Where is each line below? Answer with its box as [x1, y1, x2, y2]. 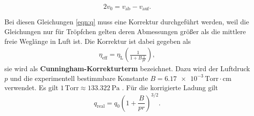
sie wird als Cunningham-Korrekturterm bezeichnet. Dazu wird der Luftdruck [4, 63, 250, 74]
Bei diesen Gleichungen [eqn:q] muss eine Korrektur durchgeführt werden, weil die [4, 17, 249, 27]
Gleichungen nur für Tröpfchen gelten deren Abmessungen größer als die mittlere [4, 26, 246, 37]
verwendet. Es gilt [4, 82, 59, 93]
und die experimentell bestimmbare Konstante [10, 73, 148, 83]
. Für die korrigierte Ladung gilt [122, 82, 218, 93]
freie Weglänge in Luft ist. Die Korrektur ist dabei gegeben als [4, 36, 191, 46]
